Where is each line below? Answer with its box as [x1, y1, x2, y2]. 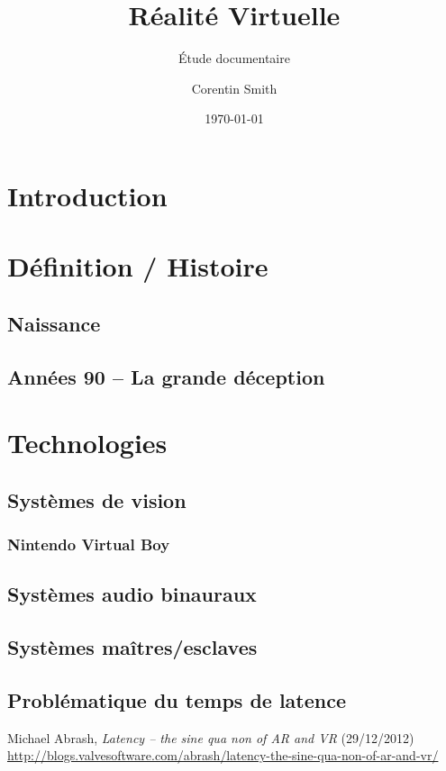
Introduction [7, 177, 168, 213]
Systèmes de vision [7, 485, 187, 513]
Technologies [7, 424, 168, 461]
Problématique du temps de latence [7, 685, 347, 713]
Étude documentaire [178, 49, 290, 68]
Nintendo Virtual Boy [7, 533, 170, 556]
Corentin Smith [191, 78, 278, 97]
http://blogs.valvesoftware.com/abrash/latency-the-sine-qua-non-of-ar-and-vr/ [7, 746, 439, 765]
